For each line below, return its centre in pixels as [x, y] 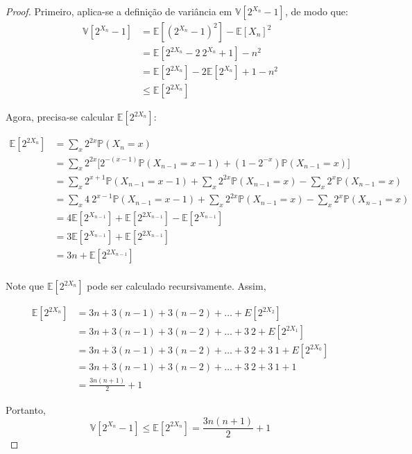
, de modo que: [316, 11]
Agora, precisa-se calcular [60, 117]
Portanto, [26, 409]
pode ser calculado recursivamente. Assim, [177, 286]
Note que [25, 286]
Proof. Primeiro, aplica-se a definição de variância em [119, 11]
